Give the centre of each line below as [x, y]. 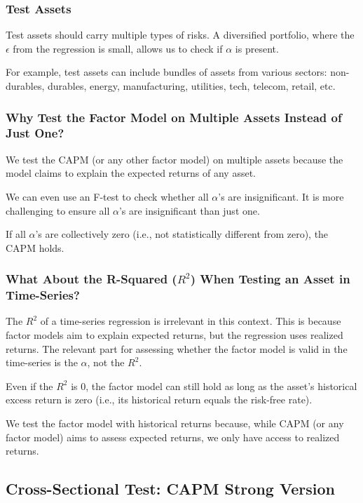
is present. [257, 48]
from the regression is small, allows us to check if [118, 48]
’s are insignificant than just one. [189, 210]
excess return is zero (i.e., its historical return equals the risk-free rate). [159, 400]
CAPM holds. [35, 247]
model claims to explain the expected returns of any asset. [131, 173]
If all [16, 234]
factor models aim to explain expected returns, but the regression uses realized [174, 335]
